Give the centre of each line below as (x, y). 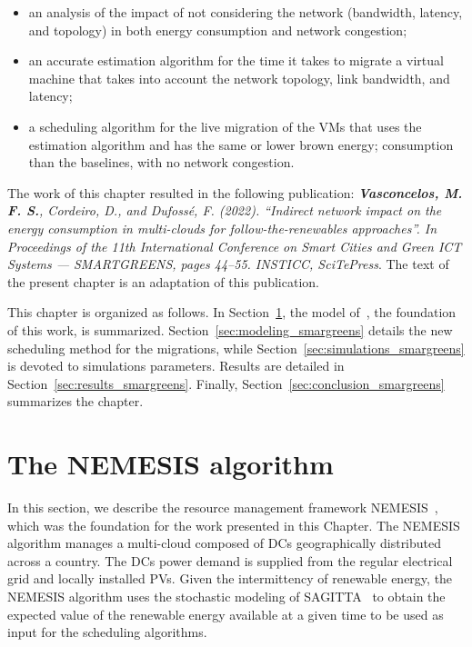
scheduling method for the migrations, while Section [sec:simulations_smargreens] (236, 348)
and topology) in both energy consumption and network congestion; (218, 30)
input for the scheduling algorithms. (107, 632)
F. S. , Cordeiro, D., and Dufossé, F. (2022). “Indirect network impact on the (225, 210)
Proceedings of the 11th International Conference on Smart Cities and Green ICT (235, 246)
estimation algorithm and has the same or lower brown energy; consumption (241, 144)
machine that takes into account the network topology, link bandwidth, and (239, 78)
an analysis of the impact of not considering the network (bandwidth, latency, (246, 12)
